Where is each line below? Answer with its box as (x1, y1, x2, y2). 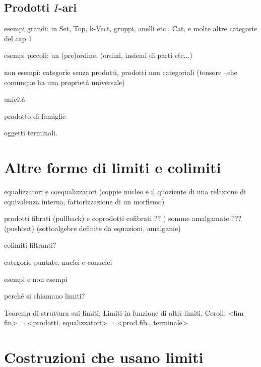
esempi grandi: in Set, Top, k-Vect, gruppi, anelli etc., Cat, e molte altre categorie (4, 23, 257, 34)
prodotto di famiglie (4, 110, 66, 121)
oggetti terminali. (4, 127, 57, 138)
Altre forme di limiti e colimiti (4, 157, 221, 178)
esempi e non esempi (4, 273, 68, 284)
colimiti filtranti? (4, 240, 56, 250)
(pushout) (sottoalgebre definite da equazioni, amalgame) (4, 223, 181, 233)
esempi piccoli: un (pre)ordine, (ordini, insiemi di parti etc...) (4, 50, 192, 60)
